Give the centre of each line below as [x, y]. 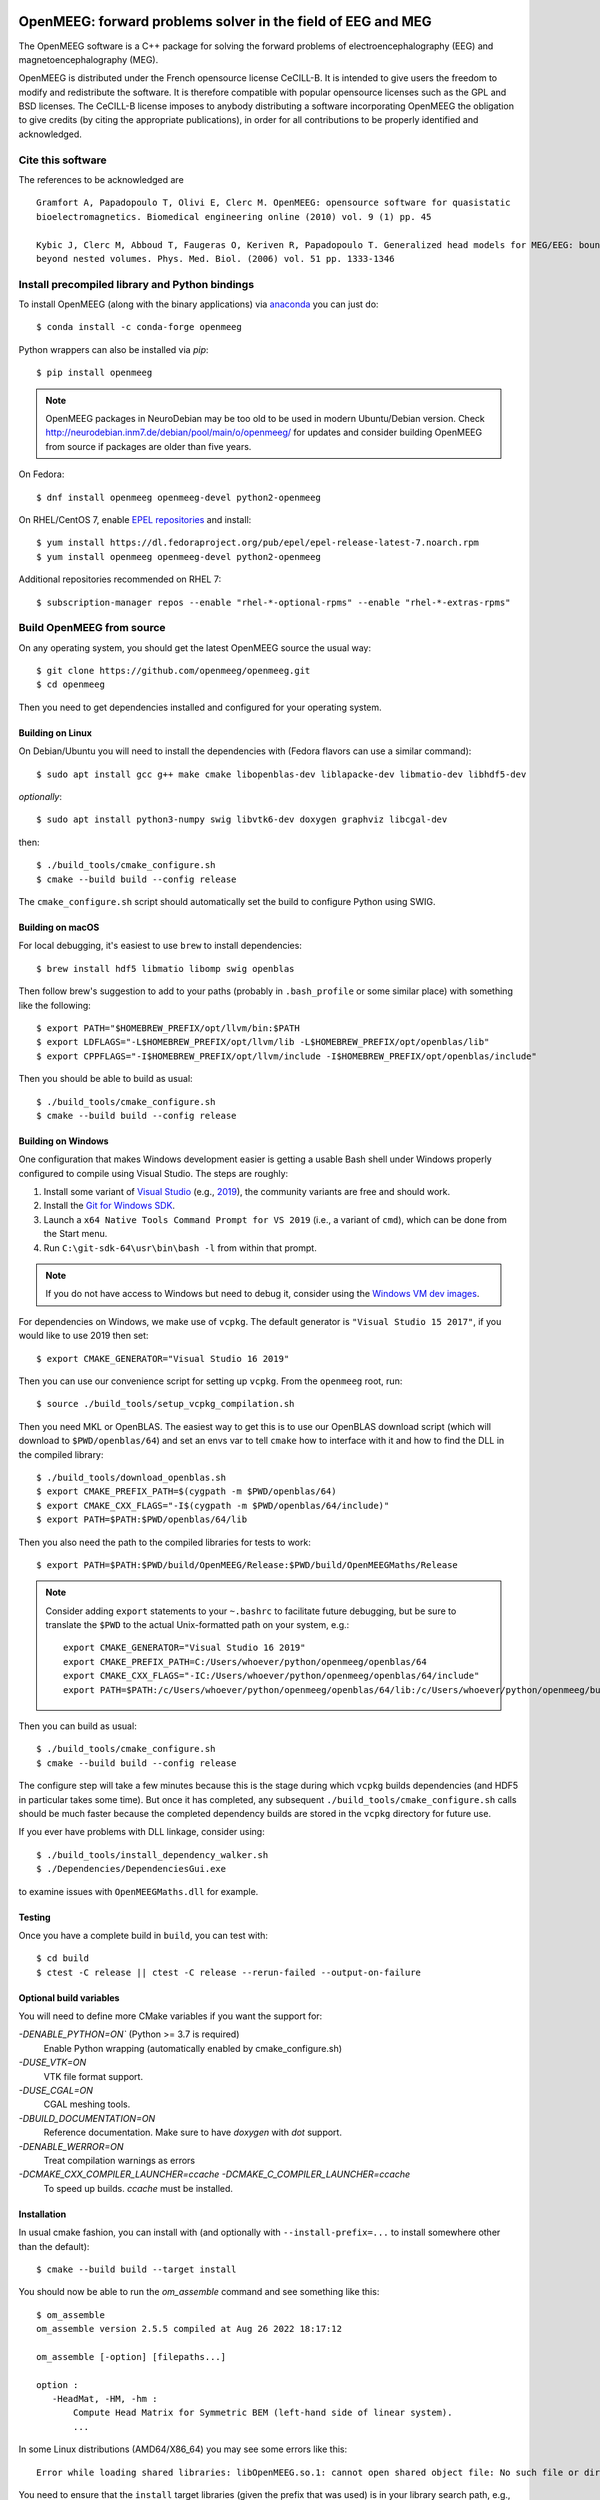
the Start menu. [75, 1234]
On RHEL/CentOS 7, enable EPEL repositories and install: [135, 519]
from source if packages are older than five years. [148, 446]
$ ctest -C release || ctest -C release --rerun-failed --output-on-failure [229, 1972]
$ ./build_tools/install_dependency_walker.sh [152, 1854]
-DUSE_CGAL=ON [56, 2091]
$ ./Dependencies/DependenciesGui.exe [131, 1869]
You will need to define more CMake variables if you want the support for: [170, 2016]
